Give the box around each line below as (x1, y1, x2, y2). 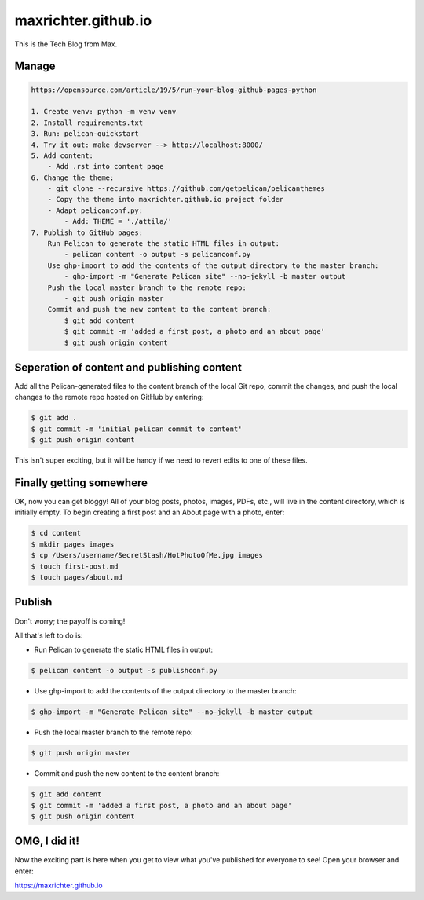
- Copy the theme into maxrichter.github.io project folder (47, 195, 284, 204)
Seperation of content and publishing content (14, 360, 243, 374)
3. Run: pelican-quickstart (31, 130, 139, 138)
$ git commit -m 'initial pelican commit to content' (31, 424, 243, 434)
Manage (14, 60, 56, 73)
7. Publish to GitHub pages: (31, 228, 144, 237)
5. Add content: (31, 151, 94, 160)
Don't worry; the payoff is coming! (14, 616, 126, 626)
